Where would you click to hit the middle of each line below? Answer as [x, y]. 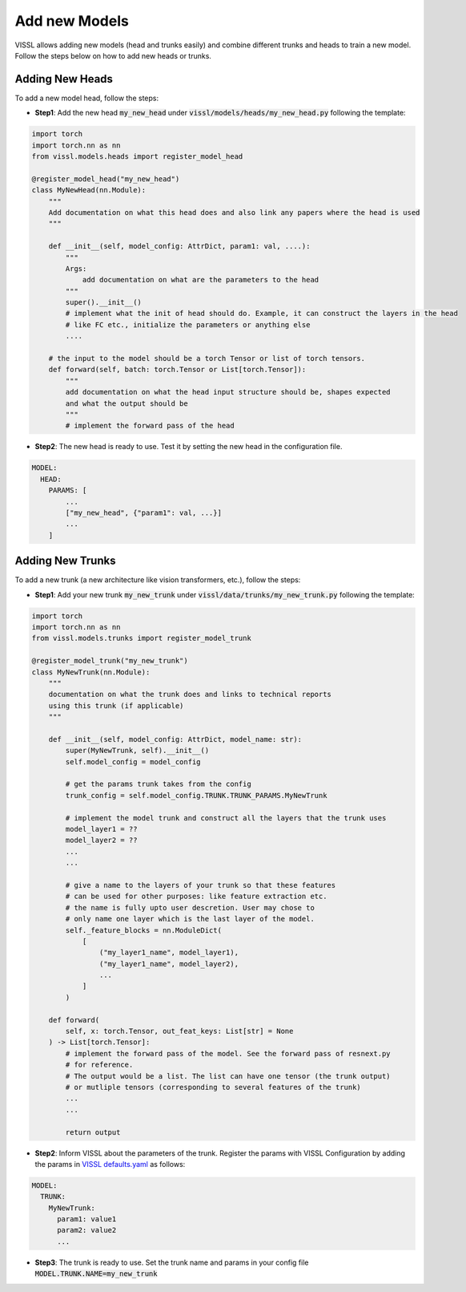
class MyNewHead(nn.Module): [89, 190]
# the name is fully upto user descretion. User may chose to [190, 907]
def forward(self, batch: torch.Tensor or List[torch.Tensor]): [177, 370]
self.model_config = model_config [133, 761]
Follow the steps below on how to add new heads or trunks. [113, 55]
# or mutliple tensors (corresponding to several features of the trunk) [213, 1087]
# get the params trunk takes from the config [158, 784]
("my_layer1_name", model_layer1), [169, 953]
